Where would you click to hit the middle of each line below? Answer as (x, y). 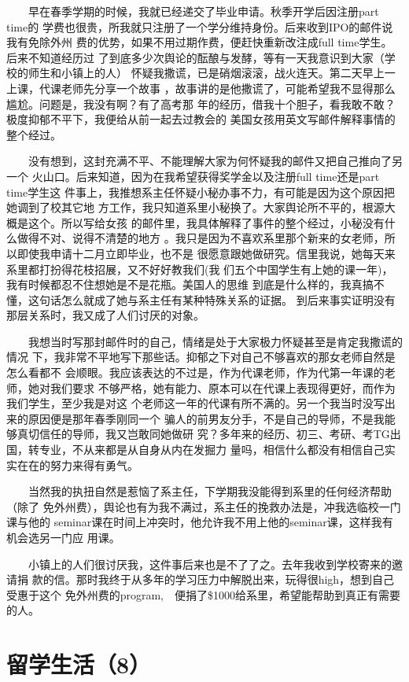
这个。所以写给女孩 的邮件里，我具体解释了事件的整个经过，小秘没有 (206, 222)
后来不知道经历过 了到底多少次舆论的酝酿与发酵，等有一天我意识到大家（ (195, 57)
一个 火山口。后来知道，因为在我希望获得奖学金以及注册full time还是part (193, 176)
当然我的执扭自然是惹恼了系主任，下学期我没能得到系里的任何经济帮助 (210, 491)
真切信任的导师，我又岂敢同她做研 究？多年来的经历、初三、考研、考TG (203, 434)
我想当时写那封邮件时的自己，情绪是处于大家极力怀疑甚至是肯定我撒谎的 (215, 341)
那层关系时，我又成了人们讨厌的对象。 (105, 315)
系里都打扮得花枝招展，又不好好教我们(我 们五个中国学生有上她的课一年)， (200, 269)
